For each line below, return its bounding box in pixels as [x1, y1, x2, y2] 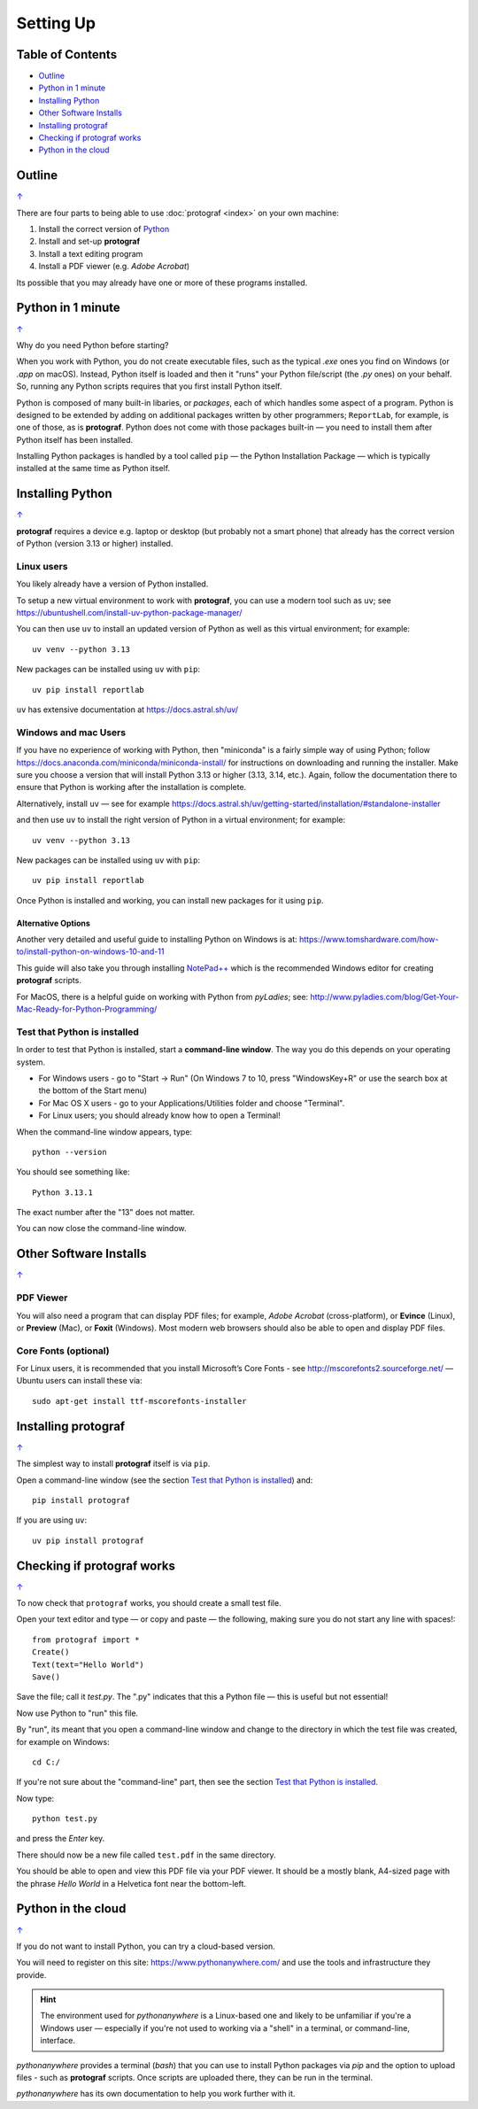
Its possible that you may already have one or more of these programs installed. [16, 277, 308, 288]
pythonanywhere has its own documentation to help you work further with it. [16, 2089, 296, 2099]
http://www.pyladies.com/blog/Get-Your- [310, 991, 459, 1002]
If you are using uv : [16, 1515, 88, 1525]
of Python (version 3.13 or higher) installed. [16, 539, 173, 549]
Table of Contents [16, 47, 118, 62]
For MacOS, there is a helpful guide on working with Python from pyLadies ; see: [16, 991, 309, 1002]
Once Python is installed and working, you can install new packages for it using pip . [16, 895, 324, 905]
